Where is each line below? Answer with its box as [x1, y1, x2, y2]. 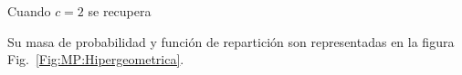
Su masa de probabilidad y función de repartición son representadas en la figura [7, 32, 455, 51]
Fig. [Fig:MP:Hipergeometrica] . [7, 50, 184, 69]
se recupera [88, 2, 152, 20]
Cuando [7, 2, 51, 20]
